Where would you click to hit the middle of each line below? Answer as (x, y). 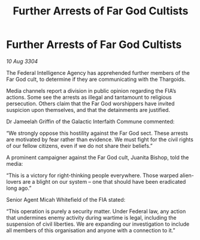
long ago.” (19, 188)
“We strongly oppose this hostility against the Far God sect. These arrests (97, 133)
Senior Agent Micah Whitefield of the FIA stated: (66, 199)
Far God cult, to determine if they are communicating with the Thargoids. (96, 79)
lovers (14, 181)
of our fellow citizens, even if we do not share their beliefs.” (79, 145)
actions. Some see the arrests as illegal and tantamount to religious (89, 97)
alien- (187, 175)
